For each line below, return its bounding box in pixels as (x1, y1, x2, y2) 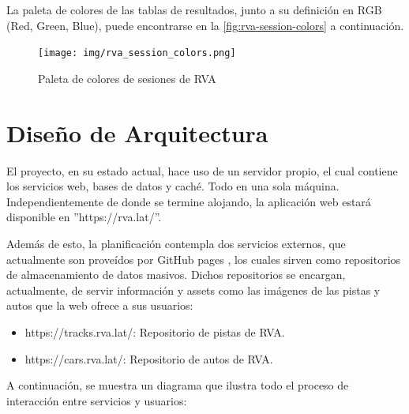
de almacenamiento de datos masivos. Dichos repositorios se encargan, (6, 266, 346, 283)
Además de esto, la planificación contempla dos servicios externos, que (6, 235, 346, 251)
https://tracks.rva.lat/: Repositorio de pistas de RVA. (24, 323, 285, 340)
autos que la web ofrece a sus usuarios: (6, 297, 193, 314)
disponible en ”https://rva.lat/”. (6, 209, 162, 225)
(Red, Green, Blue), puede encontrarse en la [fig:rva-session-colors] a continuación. (6, 17, 404, 33)
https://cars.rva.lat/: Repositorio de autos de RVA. (24, 350, 273, 367)
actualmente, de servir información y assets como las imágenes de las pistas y (6, 281, 381, 298)
